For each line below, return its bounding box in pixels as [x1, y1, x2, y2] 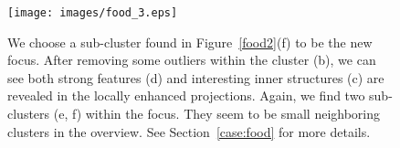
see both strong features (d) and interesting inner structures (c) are [7, 68, 384, 87]
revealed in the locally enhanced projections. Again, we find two [7, 86, 365, 105]
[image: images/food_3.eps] [7, 6, 178, 19]
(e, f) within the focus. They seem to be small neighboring [53, 104, 381, 123]
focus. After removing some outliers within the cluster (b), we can [7, 50, 376, 69]
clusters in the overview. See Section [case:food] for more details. [7, 122, 371, 141]
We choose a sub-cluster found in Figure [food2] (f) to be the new [7, 32, 373, 51]
